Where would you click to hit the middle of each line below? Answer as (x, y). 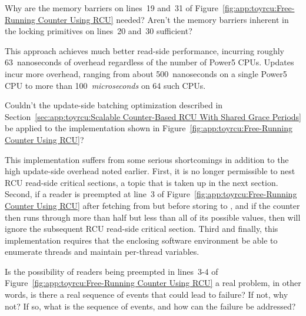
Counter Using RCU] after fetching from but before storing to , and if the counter (152, 205)
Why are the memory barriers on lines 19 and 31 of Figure (112, 8)
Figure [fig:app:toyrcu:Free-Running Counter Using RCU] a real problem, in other (153, 283)
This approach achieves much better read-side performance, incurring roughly (145, 50)
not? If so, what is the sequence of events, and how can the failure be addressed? (150, 306)
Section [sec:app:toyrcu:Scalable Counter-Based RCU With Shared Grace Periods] (153, 116)
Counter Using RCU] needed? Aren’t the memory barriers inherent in (163, 19)
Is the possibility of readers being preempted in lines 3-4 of (112, 271)
